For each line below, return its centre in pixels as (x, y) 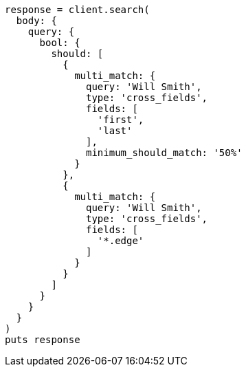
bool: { (60, 43)
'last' (115, 131)
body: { (36, 21)
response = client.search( (77, 10)
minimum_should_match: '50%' (164, 153)
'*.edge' (121, 241)
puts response (43, 340)
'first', (121, 120)
